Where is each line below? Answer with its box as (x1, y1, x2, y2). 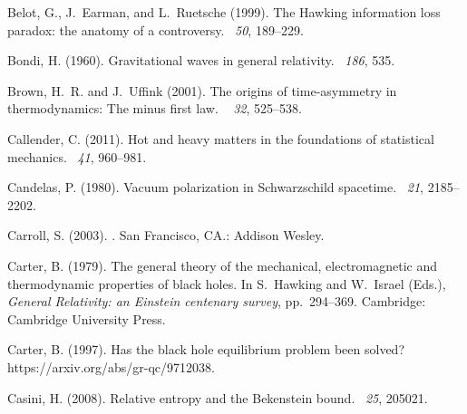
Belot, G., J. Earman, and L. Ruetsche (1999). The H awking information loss (7, 3, 441, 21)
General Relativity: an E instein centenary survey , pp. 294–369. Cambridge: (7, 292, 426, 311)
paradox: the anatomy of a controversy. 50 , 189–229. (7, 20, 304, 39)
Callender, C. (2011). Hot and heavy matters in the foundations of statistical (7, 129, 434, 148)
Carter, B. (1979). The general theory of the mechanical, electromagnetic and (7, 255, 438, 274)
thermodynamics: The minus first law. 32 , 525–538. (7, 99, 302, 118)
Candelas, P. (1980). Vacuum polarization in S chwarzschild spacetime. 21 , (7, 178, 423, 197)
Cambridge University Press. (7, 309, 166, 328)
